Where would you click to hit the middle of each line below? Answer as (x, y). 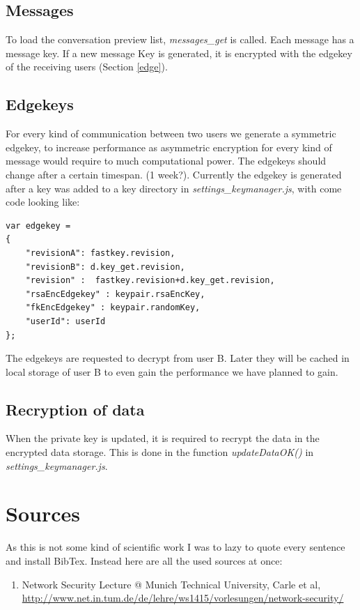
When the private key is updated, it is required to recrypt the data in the (163, 438)
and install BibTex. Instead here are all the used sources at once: (144, 560)
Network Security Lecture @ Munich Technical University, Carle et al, (171, 584)
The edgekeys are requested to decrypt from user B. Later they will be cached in (178, 358)
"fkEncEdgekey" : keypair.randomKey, (113, 308)
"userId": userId (65, 321)
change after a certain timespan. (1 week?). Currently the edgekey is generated (174, 174)
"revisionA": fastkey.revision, (100, 253)
